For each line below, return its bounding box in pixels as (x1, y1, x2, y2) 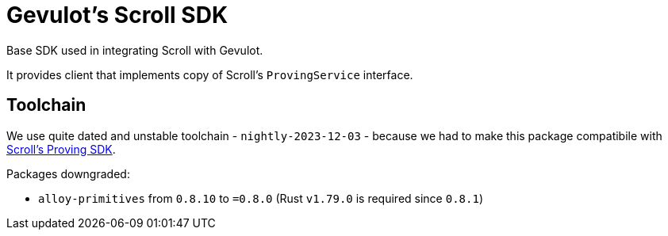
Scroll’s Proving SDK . (6, 142, 116, 156)
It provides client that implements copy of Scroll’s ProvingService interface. (6, 67, 413, 82)
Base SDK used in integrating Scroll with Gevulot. (6, 43, 263, 57)
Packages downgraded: (6, 166, 130, 181)
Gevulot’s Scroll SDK (6, 2, 228, 29)
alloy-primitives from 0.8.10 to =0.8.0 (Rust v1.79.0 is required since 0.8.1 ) (38, 191, 483, 205)
